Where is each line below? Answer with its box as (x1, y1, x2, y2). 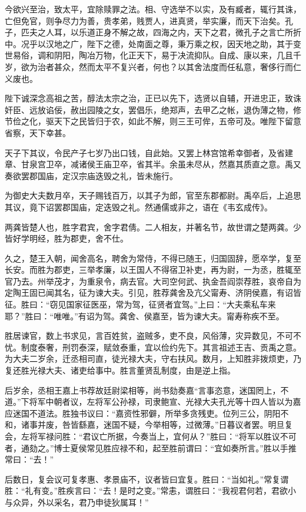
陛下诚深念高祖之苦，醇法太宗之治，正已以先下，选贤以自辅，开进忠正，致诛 (5, 92, 301, 104)
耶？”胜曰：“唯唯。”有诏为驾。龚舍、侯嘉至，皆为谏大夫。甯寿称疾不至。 (5, 309, 284, 322)
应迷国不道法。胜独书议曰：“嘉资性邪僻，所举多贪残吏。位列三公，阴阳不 (5, 407, 289, 419)
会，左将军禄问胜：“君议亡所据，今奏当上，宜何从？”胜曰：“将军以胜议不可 (5, 430, 297, 442)
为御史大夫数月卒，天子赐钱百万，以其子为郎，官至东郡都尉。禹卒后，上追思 (5, 189, 301, 202)
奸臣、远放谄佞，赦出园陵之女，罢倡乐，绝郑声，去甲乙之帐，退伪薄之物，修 (5, 103, 301, 115)
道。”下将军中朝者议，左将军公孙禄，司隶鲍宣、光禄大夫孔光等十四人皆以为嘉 (5, 395, 301, 408)
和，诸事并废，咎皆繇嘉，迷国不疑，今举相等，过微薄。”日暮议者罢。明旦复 (5, 418, 293, 431)
